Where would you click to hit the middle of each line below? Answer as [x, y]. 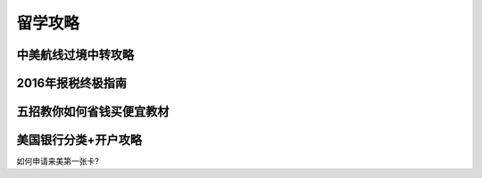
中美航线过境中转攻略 [75, 55]
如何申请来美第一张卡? [58, 161]
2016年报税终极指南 [72, 83]
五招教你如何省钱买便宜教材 [93, 112]
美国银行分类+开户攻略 [79, 140]
